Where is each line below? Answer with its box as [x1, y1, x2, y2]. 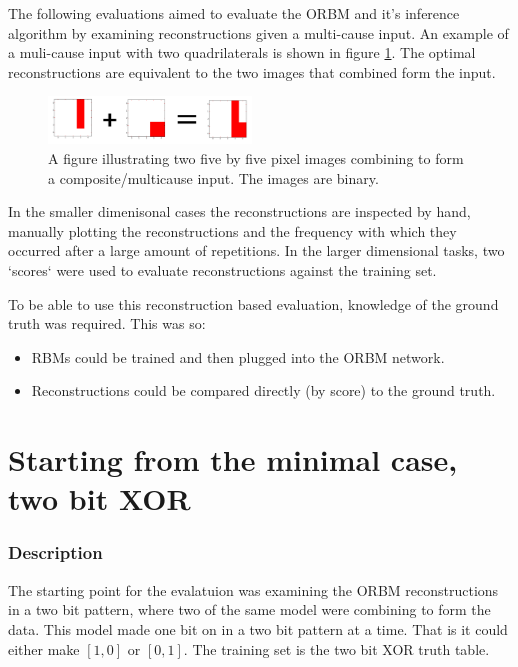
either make [8, 638, 80, 659]
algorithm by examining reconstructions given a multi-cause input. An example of [8, 22, 509, 43]
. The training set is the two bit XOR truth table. [183, 638, 490, 659]
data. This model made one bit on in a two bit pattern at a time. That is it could [8, 618, 508, 639]
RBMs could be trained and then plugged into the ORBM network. [31, 346, 445, 367]
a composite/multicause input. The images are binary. [48, 167, 379, 188]
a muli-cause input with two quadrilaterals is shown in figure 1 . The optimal [8, 42, 476, 63]
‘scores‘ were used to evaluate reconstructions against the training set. [8, 260, 437, 281]
